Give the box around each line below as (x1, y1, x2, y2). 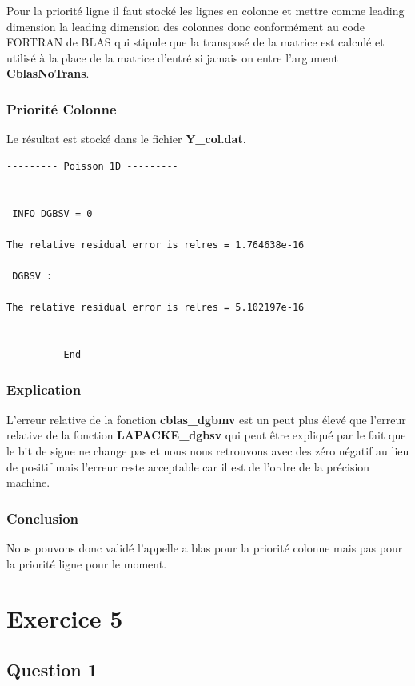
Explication (6, 379, 82, 399)
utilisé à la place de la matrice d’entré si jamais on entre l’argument (6, 49, 338, 66)
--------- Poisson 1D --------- (6, 160, 178, 172)
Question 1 (6, 656, 98, 681)
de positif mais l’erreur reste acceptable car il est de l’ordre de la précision (6, 458, 370, 475)
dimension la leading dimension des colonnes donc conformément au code (6, 18, 365, 34)
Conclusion (6, 507, 78, 528)
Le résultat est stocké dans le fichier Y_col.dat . (6, 130, 246, 147)
